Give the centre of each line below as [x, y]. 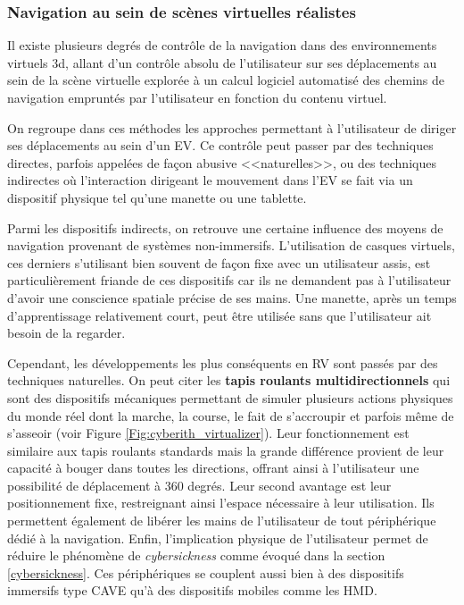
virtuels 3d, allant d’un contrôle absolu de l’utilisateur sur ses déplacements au [222, 62]
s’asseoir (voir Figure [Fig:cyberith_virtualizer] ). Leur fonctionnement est [208, 433]
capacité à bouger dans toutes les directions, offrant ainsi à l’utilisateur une [213, 468]
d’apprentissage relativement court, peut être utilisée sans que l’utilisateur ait [220, 315]
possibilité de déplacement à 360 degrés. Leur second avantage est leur [199, 485]
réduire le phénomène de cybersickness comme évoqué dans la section [196, 555]
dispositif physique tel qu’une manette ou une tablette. [157, 197]
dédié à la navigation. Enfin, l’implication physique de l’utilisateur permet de [218, 538]
